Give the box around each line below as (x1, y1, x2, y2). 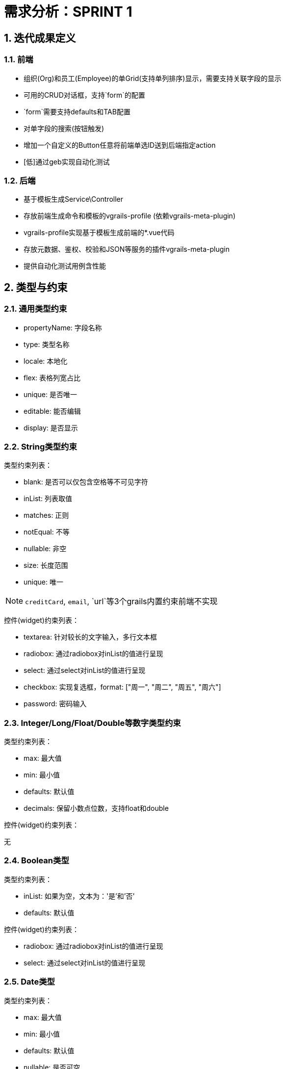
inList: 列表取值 (24, 494, 72, 503)
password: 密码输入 (24, 699, 87, 708)
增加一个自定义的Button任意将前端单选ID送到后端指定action (24, 140, 216, 149)
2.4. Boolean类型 (4, 855, 69, 866)
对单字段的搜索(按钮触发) (24, 124, 104, 133)
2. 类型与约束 (4, 281, 68, 294)
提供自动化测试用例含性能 (24, 262, 106, 270)
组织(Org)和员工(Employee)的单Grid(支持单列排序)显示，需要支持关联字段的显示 (24, 74, 282, 82)
